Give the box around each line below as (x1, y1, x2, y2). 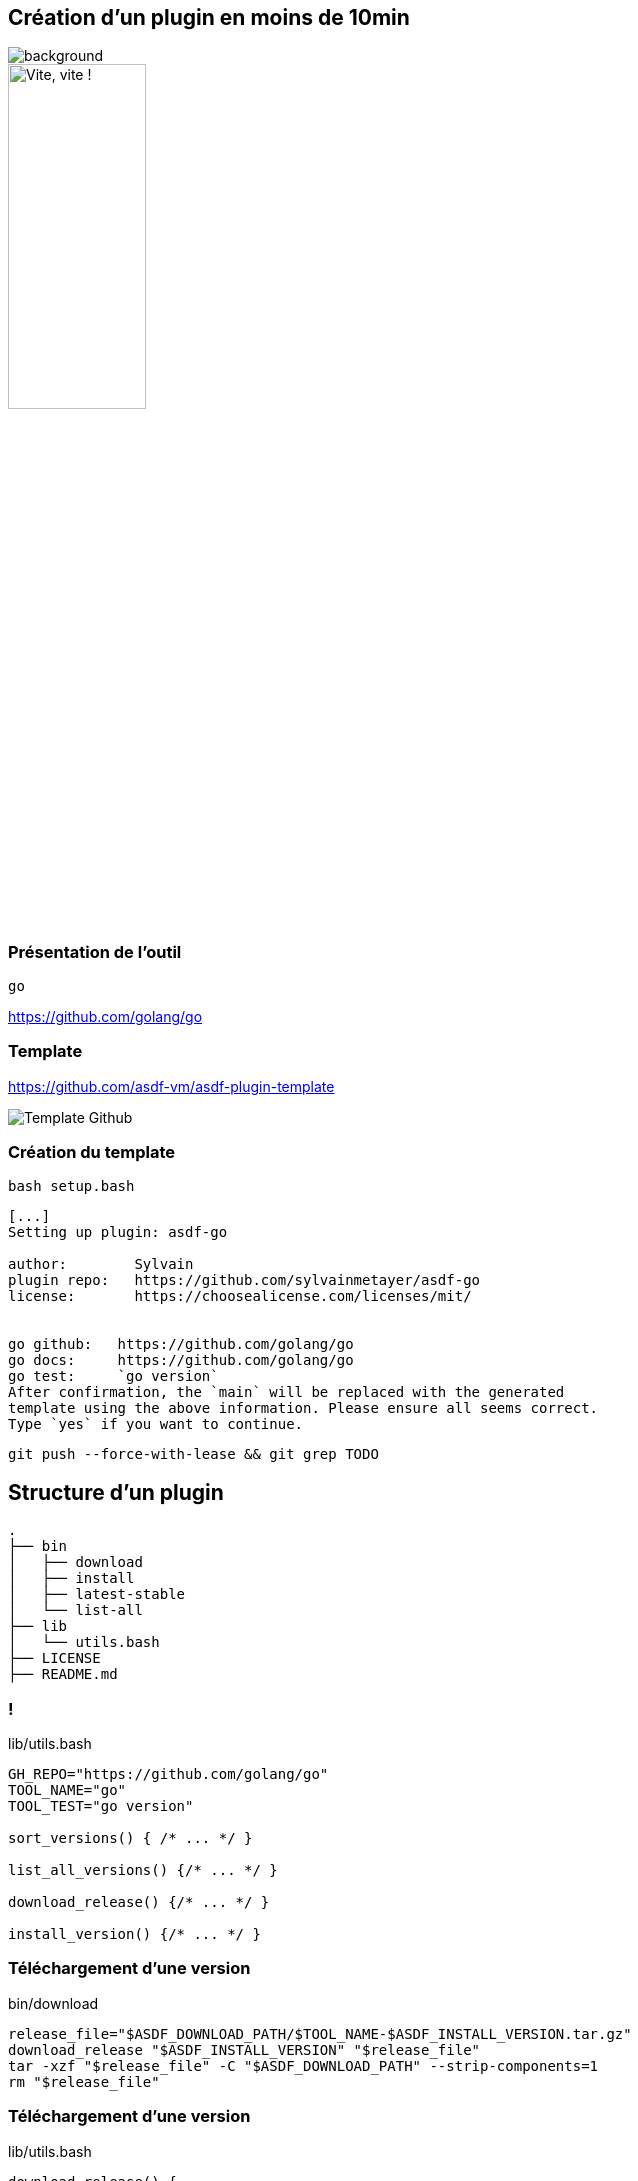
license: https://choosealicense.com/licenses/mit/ (8, 1288, 472, 1305)
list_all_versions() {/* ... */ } (8, 1862, 278, 1879)
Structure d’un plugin (8, 1479, 224, 1505)
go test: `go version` (8, 1368, 219, 1385)
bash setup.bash (8, 1178, 135, 1195)
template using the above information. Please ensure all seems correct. (8, 1400, 599, 1417)
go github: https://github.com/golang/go (8, 1336, 354, 1353)
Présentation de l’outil (8, 941, 182, 962)
